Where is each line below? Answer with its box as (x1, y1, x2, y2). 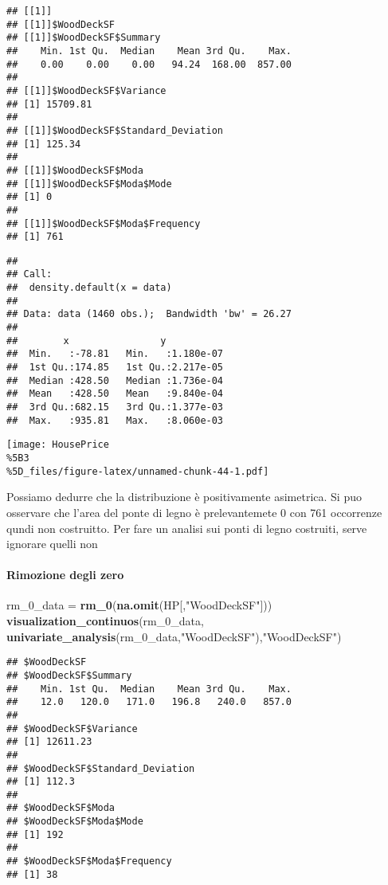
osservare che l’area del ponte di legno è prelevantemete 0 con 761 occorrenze (6, 503, 382, 520)
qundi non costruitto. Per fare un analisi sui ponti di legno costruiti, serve (6, 519, 367, 536)
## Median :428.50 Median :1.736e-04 (6, 374, 224, 386)
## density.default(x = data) (6, 282, 172, 294)
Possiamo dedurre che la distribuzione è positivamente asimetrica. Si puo (6, 488, 362, 505)
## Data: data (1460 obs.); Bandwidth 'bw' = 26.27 (6, 308, 292, 320)
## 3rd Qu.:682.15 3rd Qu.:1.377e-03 (6, 401, 224, 413)
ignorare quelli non (6, 535, 98, 552)
